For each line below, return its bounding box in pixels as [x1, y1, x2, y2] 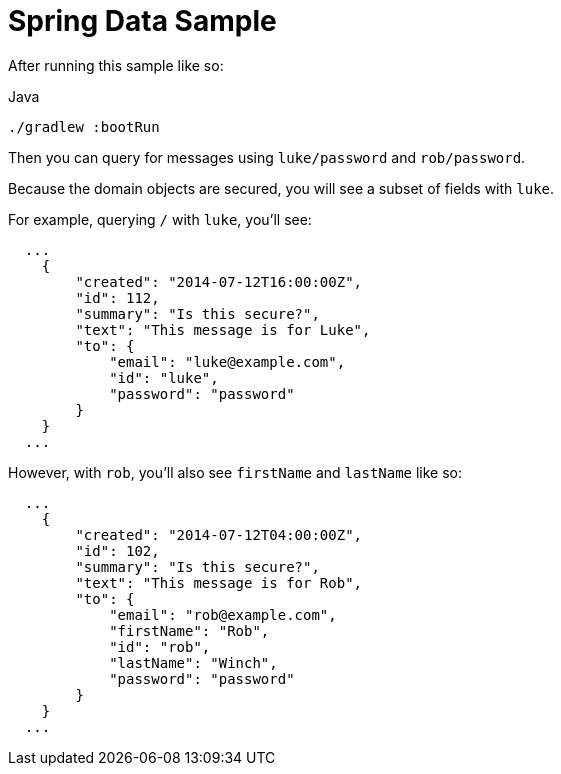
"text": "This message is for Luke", [75, 321, 371, 338]
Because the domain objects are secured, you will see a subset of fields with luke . [8, 179, 555, 197]
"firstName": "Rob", [109, 622, 270, 639]
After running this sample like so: [8, 56, 224, 74]
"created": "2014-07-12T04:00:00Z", [75, 526, 363, 543]
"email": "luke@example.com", [109, 353, 346, 370]
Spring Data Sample [8, 4, 277, 38]
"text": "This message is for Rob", [75, 574, 363, 591]
